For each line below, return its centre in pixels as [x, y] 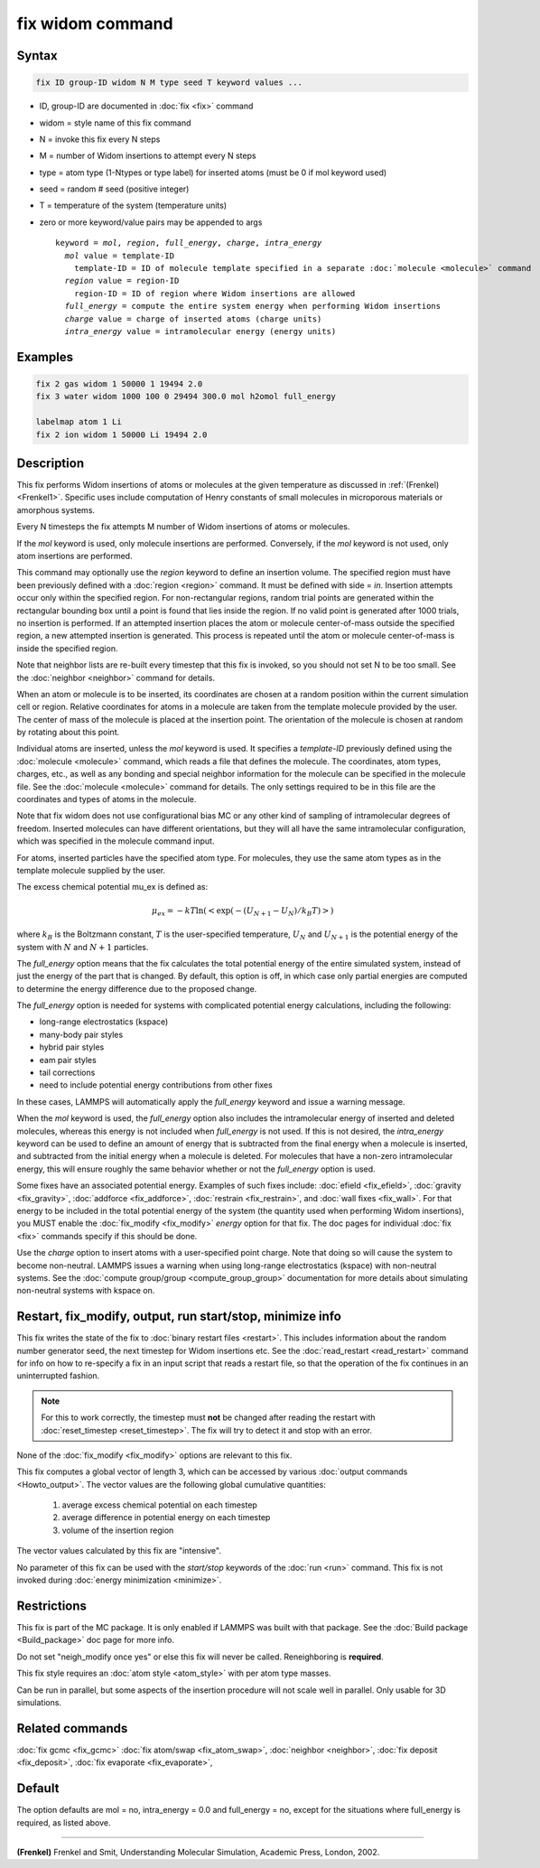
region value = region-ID [122, 281]
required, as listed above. [64, 1822]
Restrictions [52, 1606]
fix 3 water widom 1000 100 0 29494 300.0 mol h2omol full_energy [186, 397]
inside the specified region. [67, 648]
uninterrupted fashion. [58, 1376]
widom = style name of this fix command [115, 123]
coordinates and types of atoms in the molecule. [107, 799]
